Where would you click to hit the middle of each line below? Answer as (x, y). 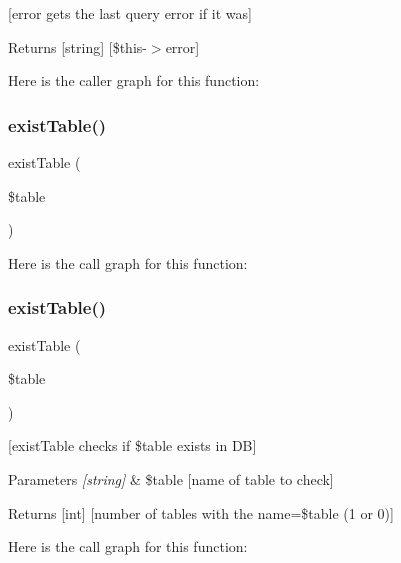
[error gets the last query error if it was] (130, 13)
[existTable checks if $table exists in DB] (132, 445)
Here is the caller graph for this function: (134, 80)
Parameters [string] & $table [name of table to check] (171, 478)
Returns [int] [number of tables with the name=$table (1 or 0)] (201, 512)
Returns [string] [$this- (77, 46)
